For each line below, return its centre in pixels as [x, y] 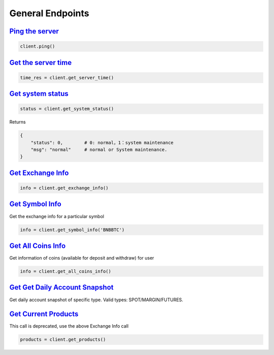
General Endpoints [49, 13]
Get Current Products [44, 314]
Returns [18, 122]
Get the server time [41, 63]
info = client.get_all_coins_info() [66, 272]
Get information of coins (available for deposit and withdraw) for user [82, 258]
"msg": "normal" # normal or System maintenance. [99, 150]
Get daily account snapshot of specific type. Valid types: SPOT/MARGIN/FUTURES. [96, 300]
